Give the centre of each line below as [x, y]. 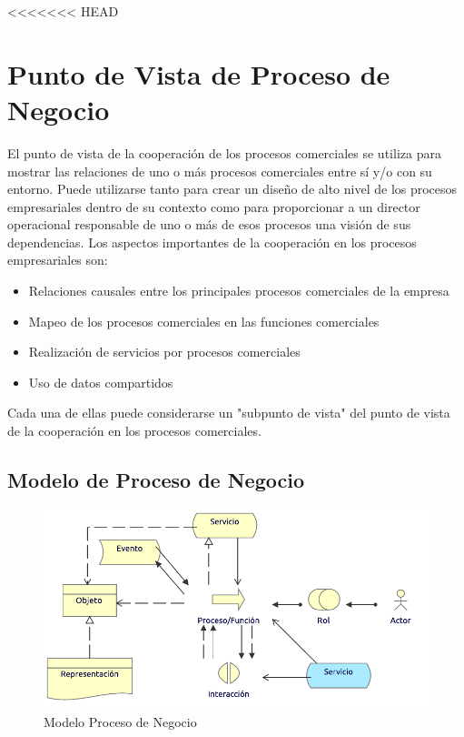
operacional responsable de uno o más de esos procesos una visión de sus [209, 224]
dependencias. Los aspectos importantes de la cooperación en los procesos [212, 242]
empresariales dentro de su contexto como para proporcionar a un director [214, 206]
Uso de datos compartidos [101, 382]
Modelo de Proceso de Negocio [156, 480]
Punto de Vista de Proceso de [199, 73]
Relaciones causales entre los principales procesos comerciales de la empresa [239, 291]
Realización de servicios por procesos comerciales [164, 352]
